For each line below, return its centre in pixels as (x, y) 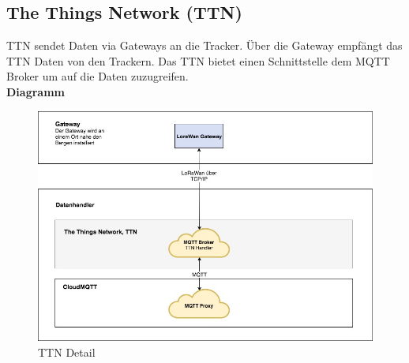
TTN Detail (67, 352)
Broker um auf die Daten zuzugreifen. (98, 76)
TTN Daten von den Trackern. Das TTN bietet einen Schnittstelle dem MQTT (198, 60)
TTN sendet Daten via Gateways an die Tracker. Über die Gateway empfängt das (204, 45)
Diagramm (36, 91)
